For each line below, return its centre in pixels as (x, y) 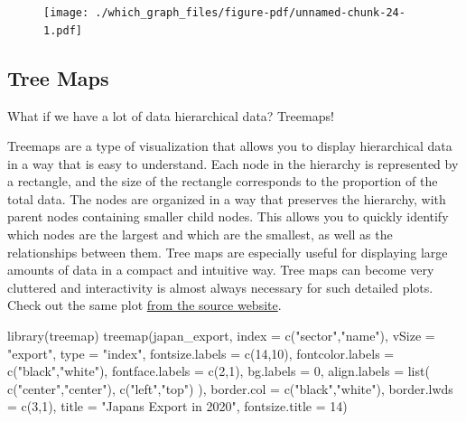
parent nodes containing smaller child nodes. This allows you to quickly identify (228, 216)
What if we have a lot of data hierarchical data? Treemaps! (171, 115)
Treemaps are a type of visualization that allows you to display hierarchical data (230, 146)
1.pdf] (63, 30)
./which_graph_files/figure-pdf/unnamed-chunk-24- (250, 13)
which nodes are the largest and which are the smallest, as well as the (200, 234)
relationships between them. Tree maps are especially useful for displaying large (228, 252)
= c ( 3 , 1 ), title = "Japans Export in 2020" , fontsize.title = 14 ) (177, 406)
